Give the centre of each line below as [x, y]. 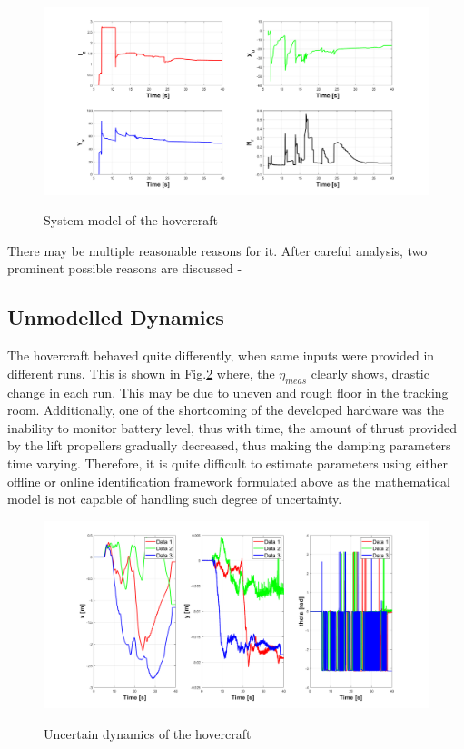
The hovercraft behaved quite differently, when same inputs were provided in [221, 355]
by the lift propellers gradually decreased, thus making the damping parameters [229, 445]
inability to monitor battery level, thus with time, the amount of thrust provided [232, 427]
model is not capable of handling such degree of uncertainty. [175, 499]
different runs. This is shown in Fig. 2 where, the [141, 373]
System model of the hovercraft [131, 220]
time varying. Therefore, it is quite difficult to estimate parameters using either [228, 463]
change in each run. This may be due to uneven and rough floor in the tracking [228, 392]
